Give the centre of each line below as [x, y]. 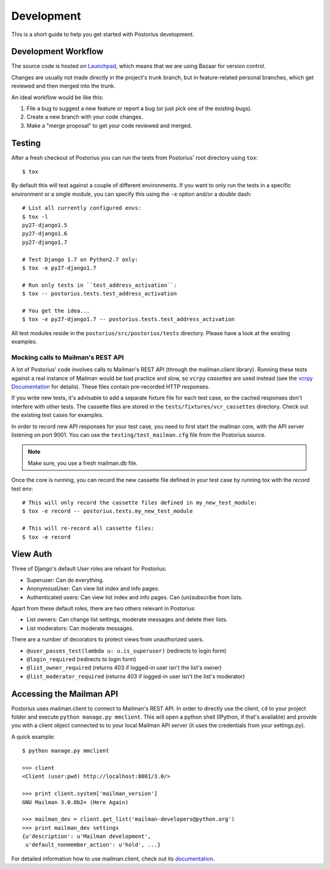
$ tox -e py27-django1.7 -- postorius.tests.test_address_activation [129, 319]
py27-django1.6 [45, 234]
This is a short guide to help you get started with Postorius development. [103, 34]
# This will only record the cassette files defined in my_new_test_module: [140, 502]
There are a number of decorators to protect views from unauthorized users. [108, 640]
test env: [22, 489]
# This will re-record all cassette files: [88, 528]
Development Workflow [57, 52]
